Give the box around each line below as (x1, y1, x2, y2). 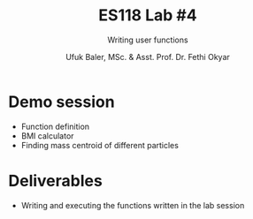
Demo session (8, 92, 116, 111)
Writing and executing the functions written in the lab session (20, 200, 245, 210)
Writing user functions (107, 34, 188, 45)
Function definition (20, 121, 90, 132)
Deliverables (8, 170, 103, 191)
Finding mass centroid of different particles (20, 140, 179, 150)
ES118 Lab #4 (98, 5, 197, 26)
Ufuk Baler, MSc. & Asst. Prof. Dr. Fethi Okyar (65, 51, 231, 62)
